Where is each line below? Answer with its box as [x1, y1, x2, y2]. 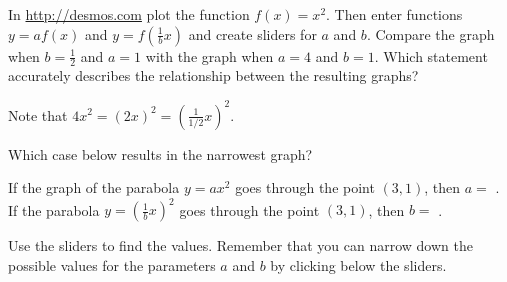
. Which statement [374, 45, 488, 66]
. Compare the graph [366, 23, 495, 44]
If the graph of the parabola [8, 177, 180, 198]
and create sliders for [188, 23, 317, 44]
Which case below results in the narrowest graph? [8, 143, 313, 164]
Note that [8, 104, 68, 125]
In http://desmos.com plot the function [8, 4, 250, 24]
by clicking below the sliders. [270, 254, 447, 275]
